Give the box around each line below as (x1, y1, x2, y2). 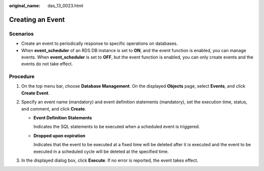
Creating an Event (9, 15, 65, 24)
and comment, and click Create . (21, 106, 87, 112)
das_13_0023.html (47, 3, 83, 8)
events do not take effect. (21, 61, 73, 67)
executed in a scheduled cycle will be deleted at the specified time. (33, 149, 169, 154)
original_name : (9, 3, 41, 8)
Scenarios (9, 30, 34, 37)
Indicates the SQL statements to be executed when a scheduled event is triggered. (33, 124, 200, 130)
